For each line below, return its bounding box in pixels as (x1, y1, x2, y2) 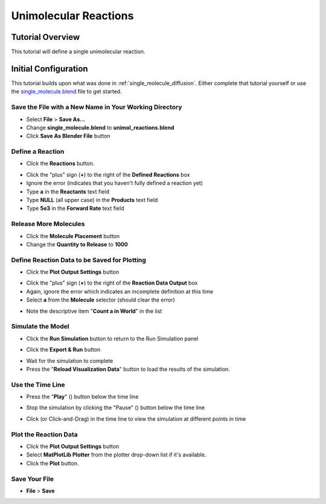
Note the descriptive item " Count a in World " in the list (26, 307, 162, 315)
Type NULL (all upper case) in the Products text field (26, 196, 158, 203)
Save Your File (11, 474, 54, 483)
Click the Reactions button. (26, 160, 95, 167)
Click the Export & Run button (26, 346, 101, 353)
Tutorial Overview (11, 32, 80, 42)
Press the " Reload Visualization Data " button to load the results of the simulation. (26, 365, 231, 373)
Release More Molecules (11, 220, 85, 228)
